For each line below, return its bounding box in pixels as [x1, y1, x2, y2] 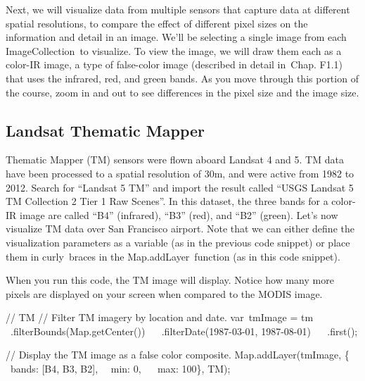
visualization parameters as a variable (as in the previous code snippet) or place [6, 235, 350, 249]
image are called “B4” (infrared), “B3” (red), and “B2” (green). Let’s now [20, 207, 338, 222]
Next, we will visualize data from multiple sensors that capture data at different [6, 2, 350, 16]
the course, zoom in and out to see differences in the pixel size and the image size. [6, 85, 359, 99]
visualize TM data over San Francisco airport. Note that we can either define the [6, 221, 354, 236]
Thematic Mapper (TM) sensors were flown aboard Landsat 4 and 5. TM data [6, 152, 344, 167]
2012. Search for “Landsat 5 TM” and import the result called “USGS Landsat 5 [6, 180, 354, 194]
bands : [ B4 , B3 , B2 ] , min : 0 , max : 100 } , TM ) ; [10, 361, 231, 376]
